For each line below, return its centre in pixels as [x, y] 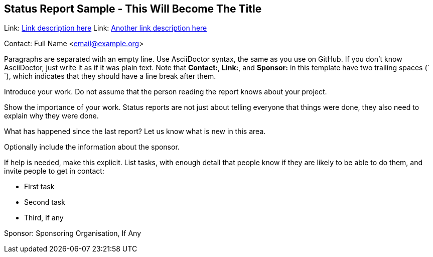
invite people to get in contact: [54, 171]
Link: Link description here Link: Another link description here [106, 28]
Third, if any [44, 218]
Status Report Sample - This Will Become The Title [133, 9]
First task [39, 187]
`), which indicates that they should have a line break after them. [110, 76]
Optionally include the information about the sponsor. [92, 147]
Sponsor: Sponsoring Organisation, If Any [73, 233]
